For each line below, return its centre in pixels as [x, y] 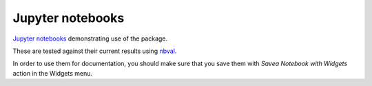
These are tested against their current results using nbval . [95, 51]
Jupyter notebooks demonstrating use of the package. [90, 39]
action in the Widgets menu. [53, 73]
